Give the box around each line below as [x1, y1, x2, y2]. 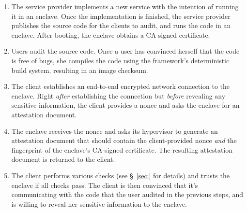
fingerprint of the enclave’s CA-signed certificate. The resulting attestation [11, 144, 233, 155]
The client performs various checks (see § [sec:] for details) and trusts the [11, 170, 230, 180]
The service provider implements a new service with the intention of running [11, 1, 239, 11]
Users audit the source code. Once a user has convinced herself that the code [11, 46, 240, 56]
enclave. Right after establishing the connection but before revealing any [11, 90, 226, 100]
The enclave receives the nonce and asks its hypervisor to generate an [11, 126, 218, 136]
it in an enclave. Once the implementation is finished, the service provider [11, 11, 231, 21]
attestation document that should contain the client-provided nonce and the [11, 135, 237, 145]
